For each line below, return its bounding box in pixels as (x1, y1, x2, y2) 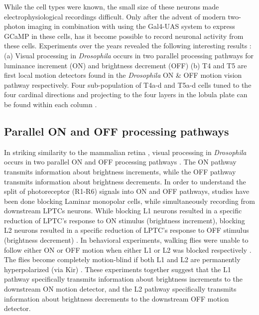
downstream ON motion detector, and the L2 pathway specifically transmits (4, 284, 237, 294)
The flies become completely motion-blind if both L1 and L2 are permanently (4, 254, 241, 265)
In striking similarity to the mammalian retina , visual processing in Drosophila (4, 147, 247, 157)
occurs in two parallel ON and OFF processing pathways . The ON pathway (4, 157, 237, 167)
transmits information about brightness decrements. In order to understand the (4, 176, 246, 186)
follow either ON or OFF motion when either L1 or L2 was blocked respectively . (4, 244, 252, 255)
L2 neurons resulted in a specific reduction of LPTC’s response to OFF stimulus (4, 225, 249, 235)
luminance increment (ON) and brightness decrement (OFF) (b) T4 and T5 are (4, 60, 247, 70)
